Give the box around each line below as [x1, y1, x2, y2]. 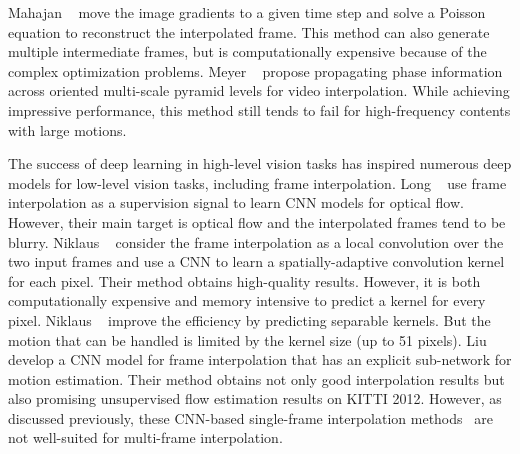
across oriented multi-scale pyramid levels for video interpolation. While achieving [8, 80, 510, 101]
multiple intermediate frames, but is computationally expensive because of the [8, 41, 487, 62]
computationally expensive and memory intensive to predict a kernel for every [8, 290, 486, 311]
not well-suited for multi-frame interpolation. [8, 427, 283, 448]
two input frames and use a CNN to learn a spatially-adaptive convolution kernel [8, 251, 505, 272]
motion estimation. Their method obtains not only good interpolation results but [8, 368, 505, 389]
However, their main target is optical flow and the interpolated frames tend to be [8, 211, 506, 232]
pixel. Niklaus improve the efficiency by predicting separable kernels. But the [8, 309, 491, 330]
